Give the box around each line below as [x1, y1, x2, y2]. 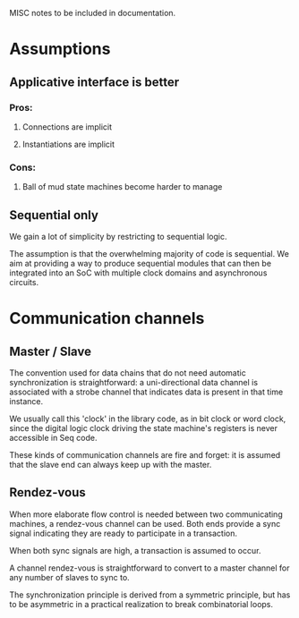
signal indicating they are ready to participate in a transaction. [9, 528, 238, 538]
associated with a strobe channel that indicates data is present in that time [9, 386, 284, 397]
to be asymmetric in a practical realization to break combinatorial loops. [9, 598, 274, 609]
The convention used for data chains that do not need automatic [9, 367, 246, 378]
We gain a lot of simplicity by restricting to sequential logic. [9, 231, 227, 241]
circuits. [9, 276, 38, 287]
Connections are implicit [21, 121, 113, 132]
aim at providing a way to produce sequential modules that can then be [9, 258, 271, 268]
